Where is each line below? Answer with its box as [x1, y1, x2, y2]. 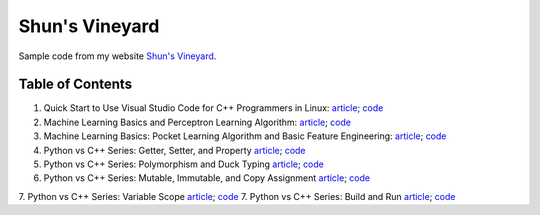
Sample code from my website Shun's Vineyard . [18, 50, 217, 62]
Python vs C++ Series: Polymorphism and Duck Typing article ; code [43, 158, 325, 170]
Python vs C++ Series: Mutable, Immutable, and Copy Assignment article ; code [43, 172, 370, 184]
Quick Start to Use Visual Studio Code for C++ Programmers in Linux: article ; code [43, 102, 384, 114]
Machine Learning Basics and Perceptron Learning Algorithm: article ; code [43, 116, 352, 128]
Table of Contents [18, 76, 133, 93]
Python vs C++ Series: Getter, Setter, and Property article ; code [43, 144, 306, 156]
